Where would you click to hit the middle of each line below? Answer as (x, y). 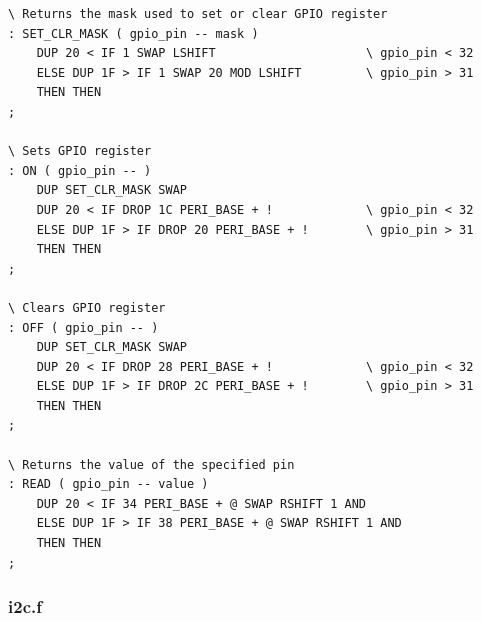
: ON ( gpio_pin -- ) (80, 170)
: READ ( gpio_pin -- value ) (108, 484)
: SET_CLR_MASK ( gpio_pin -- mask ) (133, 33)
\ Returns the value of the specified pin (151, 464)
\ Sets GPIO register (80, 151)
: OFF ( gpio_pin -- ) (83, 327)
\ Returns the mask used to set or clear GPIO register (198, 14)
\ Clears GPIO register (87, 307)
